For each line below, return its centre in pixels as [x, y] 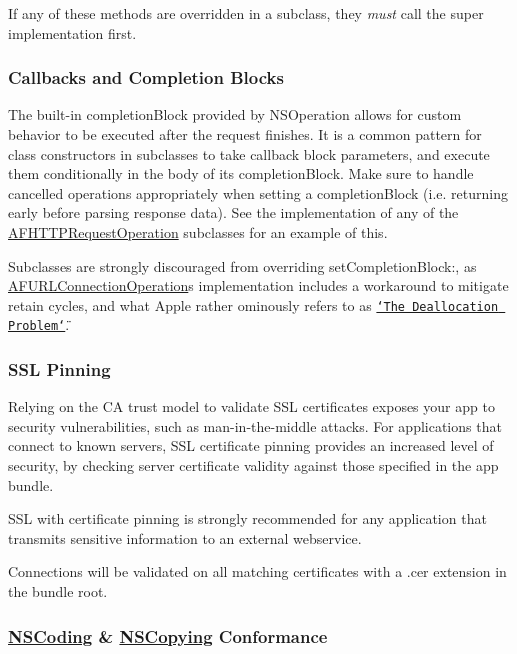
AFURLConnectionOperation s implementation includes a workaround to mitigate [258, 285]
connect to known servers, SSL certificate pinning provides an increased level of [251, 445]
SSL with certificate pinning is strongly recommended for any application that [247, 518]
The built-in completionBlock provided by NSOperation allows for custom [235, 114]
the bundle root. [58, 591]
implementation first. [72, 32]
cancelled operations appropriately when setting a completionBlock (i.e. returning [258, 192]
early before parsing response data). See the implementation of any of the [233, 212]
